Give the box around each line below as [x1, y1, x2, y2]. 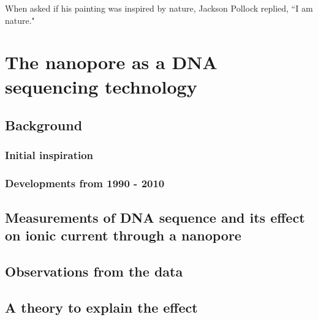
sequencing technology [5, 73, 197, 99]
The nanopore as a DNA [5, 50, 218, 75]
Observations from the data [5, 261, 183, 280]
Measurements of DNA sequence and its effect [5, 207, 305, 226]
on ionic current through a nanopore [5, 226, 241, 244]
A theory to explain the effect [5, 297, 198, 316]
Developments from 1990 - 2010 [5, 176, 165, 191]
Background [5, 116, 83, 135]
